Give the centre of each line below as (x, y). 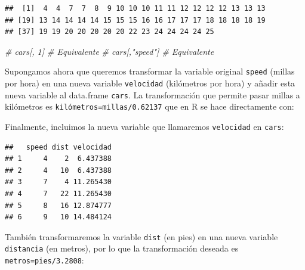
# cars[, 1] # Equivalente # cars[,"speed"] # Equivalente (110, 51)
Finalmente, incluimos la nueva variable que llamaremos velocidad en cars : (144, 126)
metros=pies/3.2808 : (44, 260)
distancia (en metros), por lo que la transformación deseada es (122, 248)
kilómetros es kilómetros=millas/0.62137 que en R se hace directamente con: (150, 106)
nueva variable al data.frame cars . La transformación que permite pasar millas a (152, 94)
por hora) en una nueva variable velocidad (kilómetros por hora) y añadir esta (150, 83)
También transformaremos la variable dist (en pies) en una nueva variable (141, 236)
